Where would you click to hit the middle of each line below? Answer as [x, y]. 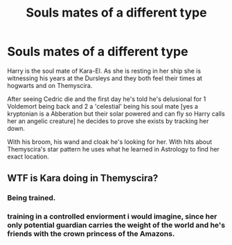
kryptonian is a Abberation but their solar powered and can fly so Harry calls [116, 114]
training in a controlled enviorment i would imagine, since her [112, 217]
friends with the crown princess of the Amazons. [91, 234]
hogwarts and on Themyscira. [50, 85]
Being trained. [32, 198]
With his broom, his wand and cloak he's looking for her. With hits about [110, 142]
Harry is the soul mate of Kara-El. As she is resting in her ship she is [104, 71]
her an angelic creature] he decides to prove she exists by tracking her [108, 121]
